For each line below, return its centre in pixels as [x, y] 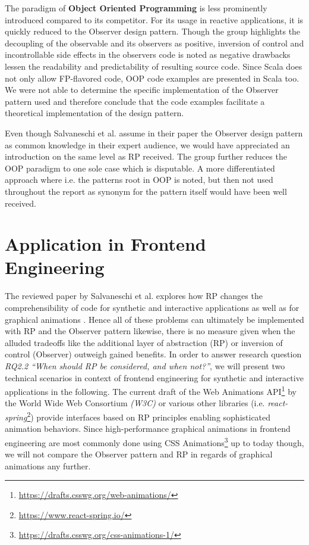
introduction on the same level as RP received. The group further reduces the [146, 156]
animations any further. [48, 465]
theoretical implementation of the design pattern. [94, 113]
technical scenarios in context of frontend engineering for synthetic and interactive [154, 377]
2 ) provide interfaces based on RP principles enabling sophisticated [149, 416]
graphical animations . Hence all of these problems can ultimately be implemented [154, 319]
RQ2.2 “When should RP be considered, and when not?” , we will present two [145, 365]
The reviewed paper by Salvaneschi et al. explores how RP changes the [134, 296]
